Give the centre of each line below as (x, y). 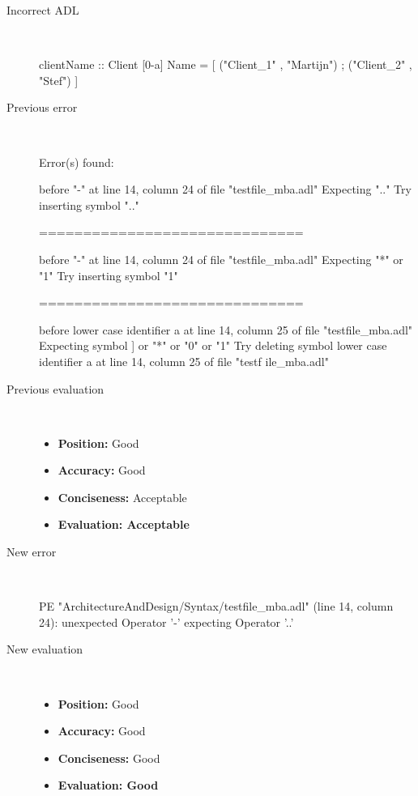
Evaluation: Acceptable (124, 524)
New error (32, 552)
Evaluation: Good (108, 785)
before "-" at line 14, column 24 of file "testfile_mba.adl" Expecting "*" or (221, 259)
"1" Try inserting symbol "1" (109, 275)
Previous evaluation (55, 388)
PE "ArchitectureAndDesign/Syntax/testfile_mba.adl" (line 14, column (216, 606)
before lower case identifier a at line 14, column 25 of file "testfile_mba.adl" (226, 329)
